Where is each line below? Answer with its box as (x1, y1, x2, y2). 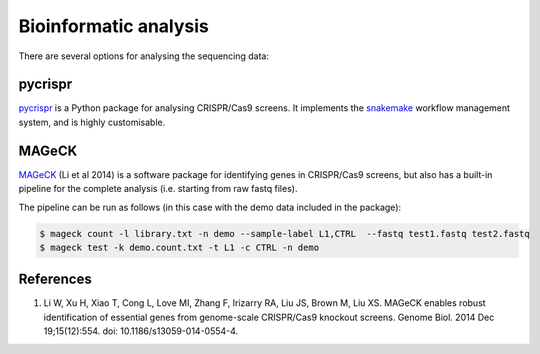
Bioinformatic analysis (18, 15, 210, 37)
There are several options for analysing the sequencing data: (18, 50, 270, 62)
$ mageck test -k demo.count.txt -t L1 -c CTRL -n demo (39, 241, 320, 253)
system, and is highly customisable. (18, 116, 166, 128)
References (18, 271, 92, 288)
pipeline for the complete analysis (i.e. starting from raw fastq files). (18, 183, 298, 195)
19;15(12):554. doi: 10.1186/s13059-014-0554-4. (43, 325, 239, 337)
